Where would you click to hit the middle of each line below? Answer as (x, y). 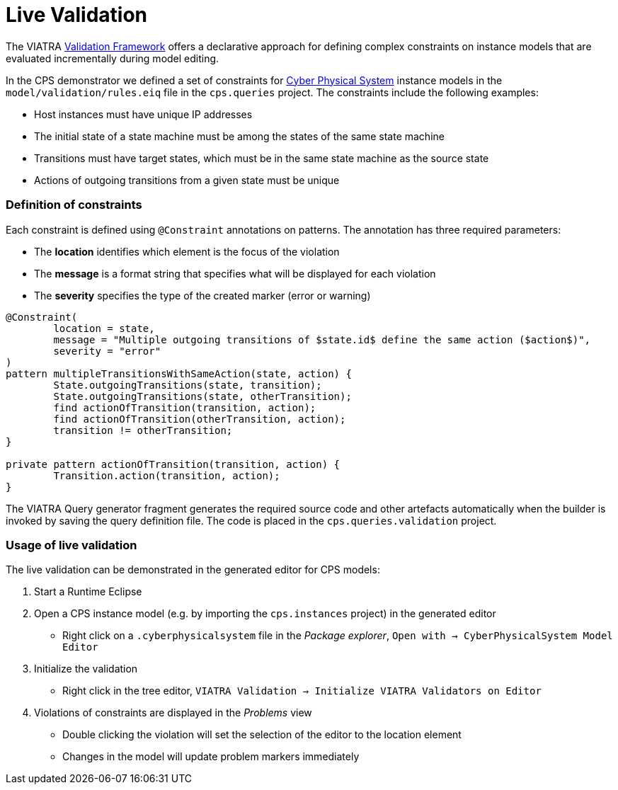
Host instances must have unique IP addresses (143, 114)
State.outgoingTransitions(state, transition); (188, 385)
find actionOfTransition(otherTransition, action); (200, 419)
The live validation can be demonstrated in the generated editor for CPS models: (193, 570)
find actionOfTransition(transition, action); (185, 407)
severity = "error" (107, 351)
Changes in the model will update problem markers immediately (211, 757)
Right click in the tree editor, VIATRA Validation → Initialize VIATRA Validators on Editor (302, 691)
